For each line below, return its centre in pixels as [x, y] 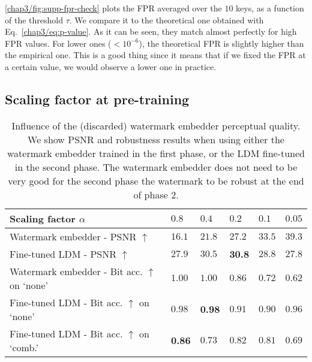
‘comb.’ [24, 347]
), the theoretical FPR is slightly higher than [221, 43]
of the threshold [34, 19]
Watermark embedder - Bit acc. [76, 271]
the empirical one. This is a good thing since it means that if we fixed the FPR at [155, 55]
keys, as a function [270, 8]
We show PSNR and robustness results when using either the [156, 139]
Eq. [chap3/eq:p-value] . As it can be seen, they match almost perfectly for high [151, 31]
